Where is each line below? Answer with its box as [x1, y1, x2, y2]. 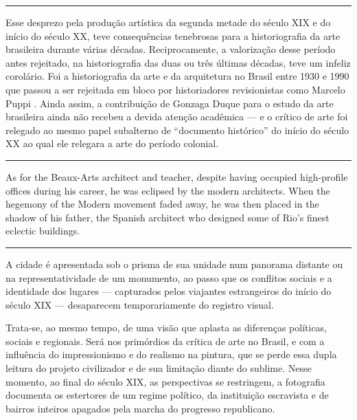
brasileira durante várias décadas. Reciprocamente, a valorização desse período [5, 42, 336, 56]
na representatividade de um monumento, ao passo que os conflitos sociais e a [5, 270, 332, 285]
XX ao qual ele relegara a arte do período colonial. [5, 136, 219, 151]
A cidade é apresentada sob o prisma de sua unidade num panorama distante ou [5, 256, 343, 271]
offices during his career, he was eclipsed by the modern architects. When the [5, 183, 330, 197]
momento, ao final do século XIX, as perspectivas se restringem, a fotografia [5, 374, 325, 388]
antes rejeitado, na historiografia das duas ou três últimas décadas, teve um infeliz [5, 55, 351, 69]
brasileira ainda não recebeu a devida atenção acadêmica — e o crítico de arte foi [5, 109, 348, 124]
